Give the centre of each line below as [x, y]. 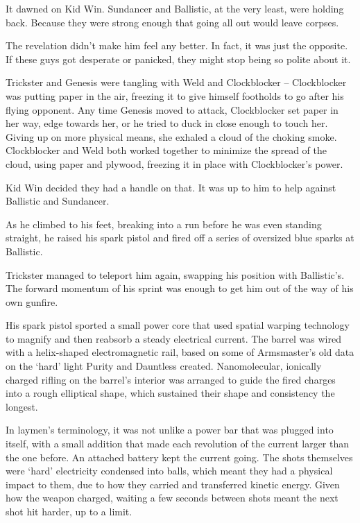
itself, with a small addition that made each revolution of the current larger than [178, 444]
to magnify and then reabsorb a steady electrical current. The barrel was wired [173, 338]
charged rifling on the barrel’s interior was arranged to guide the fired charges [171, 379]
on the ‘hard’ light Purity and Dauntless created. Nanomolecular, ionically [164, 366]
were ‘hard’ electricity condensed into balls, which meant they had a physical [169, 471]
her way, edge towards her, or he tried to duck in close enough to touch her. [167, 123]
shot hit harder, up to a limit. [69, 511]
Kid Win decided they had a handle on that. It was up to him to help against [171, 187]
